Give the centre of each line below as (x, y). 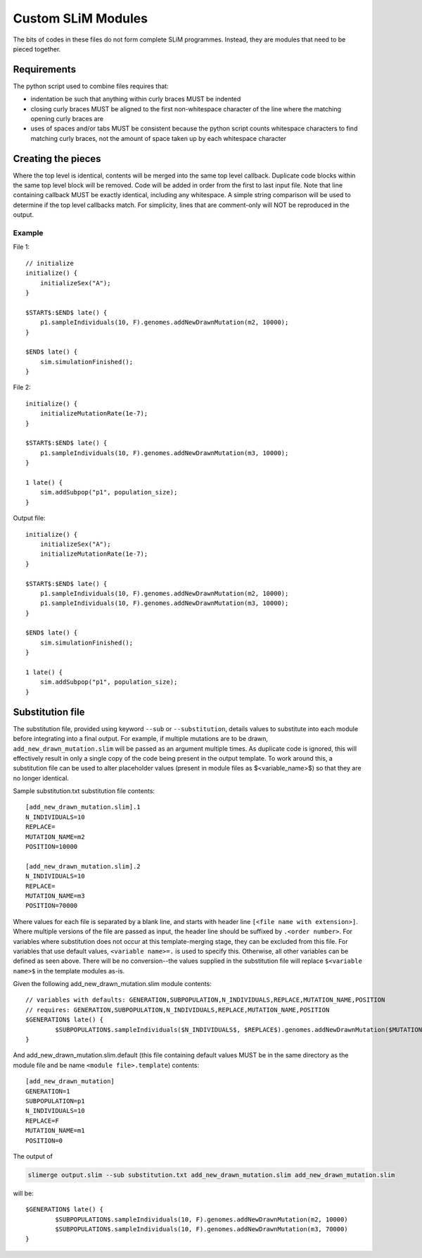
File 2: (22, 387)
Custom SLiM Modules (80, 18)
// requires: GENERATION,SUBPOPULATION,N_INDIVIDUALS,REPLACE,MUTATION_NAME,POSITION (178, 1010)
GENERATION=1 (48, 1091)
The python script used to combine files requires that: (91, 86)
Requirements (45, 69)
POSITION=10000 (52, 847)
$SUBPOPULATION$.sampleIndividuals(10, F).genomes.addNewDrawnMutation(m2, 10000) (202, 1219)
